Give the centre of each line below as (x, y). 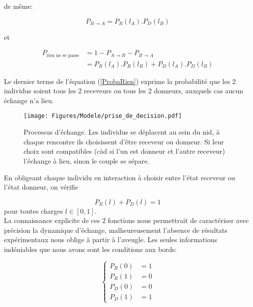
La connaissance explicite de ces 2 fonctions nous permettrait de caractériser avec (126, 220)
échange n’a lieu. (29, 100)
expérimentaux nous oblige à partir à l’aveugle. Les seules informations (111, 239)
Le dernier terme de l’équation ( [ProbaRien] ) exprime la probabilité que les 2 (120, 81)
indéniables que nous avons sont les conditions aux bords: (90, 249)
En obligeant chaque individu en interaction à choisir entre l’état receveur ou (120, 177)
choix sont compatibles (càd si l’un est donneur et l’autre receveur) (124, 151)
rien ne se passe (63, 55)
